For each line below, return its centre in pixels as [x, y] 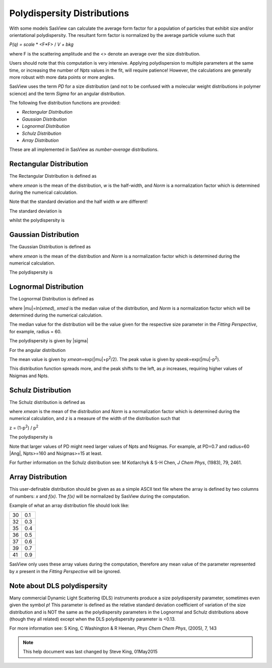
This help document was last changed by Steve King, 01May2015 [90, 652]
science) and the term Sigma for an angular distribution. [67, 93]
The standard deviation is [36, 211]
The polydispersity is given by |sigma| [49, 341]
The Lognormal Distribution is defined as [52, 299]
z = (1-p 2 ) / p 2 [24, 427]
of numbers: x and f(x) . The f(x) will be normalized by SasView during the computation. [100, 496]
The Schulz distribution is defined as [47, 402]
